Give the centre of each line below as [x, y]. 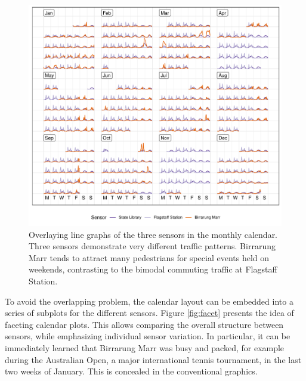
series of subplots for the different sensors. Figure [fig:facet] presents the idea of [149, 313]
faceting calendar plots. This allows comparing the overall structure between [144, 324]
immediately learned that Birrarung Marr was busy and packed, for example [145, 347]
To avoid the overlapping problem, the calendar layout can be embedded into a [149, 301]
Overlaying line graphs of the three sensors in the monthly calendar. [153, 234]
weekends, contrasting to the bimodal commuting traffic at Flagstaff [153, 269]
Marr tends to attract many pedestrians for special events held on [149, 257]
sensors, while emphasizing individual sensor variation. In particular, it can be [148, 336]
